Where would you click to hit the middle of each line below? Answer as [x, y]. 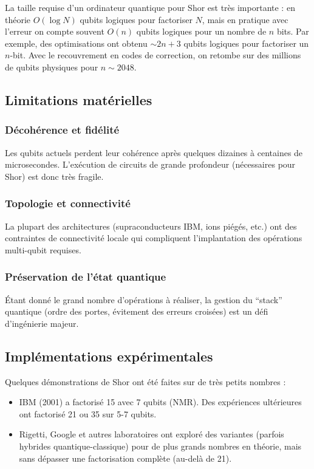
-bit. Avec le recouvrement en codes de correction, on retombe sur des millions [155, 55]
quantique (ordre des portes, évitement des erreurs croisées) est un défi [137, 311]
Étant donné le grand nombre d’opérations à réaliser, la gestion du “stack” [144, 299]
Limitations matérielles [79, 99]
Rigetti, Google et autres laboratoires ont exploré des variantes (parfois [152, 434]
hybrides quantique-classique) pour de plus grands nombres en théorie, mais [160, 446]
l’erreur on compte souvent [55, 31]
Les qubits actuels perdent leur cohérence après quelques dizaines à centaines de [154, 152]
